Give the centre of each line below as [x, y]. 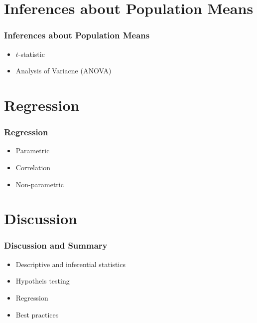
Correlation [33, 167]
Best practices [37, 314]
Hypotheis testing [43, 281]
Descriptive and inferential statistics [71, 264]
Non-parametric [40, 184]
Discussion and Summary [56, 245]
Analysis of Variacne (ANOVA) [64, 71]
